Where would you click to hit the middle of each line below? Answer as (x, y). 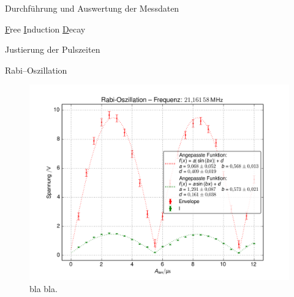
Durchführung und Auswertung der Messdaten (92, 8)
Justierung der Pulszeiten (53, 49)
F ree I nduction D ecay (45, 29)
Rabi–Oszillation (36, 70)
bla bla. (43, 288)
